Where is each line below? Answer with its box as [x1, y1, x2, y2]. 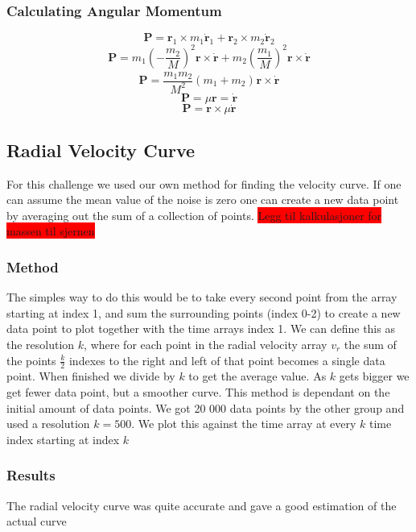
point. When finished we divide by [6, 368, 175, 384]
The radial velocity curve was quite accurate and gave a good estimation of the [6, 497, 397, 513]
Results [6, 465, 56, 485]
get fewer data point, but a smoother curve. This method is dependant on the [6, 383, 390, 400]
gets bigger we [339, 368, 410, 384]
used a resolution [6, 415, 90, 432]
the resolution [6, 335, 75, 352]
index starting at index [6, 430, 120, 447]
